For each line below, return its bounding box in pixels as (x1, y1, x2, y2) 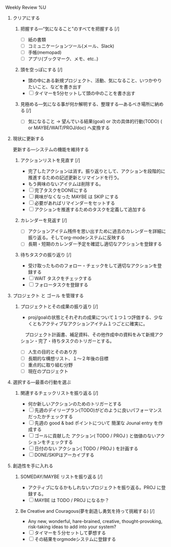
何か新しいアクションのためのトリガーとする (28, 400, 122, 407)
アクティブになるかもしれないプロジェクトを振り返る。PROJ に (28, 484, 162, 490)
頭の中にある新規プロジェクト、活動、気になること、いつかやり (28, 78, 162, 84)
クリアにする (12, 15, 40, 21)
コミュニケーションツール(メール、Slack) (28, 43, 115, 49)
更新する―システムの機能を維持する (12, 147, 89, 153)
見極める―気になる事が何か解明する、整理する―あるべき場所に (20, 101, 155, 107)
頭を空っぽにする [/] (20, 66, 63, 73)
